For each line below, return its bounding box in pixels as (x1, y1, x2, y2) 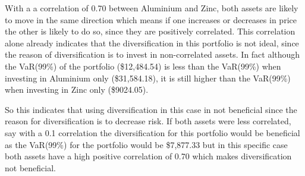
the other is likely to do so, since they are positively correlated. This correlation (5, 25, 295, 37)
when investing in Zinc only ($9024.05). (5, 83, 149, 96)
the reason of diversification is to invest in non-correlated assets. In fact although (5, 48, 300, 61)
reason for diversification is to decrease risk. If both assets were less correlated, (5, 115, 291, 127)
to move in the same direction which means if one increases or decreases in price (5, 13, 297, 26)
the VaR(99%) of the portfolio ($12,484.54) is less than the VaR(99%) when (5, 59, 281, 72)
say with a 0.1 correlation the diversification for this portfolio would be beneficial (5, 126, 300, 139)
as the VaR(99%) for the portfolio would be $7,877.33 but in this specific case (5, 138, 288, 150)
